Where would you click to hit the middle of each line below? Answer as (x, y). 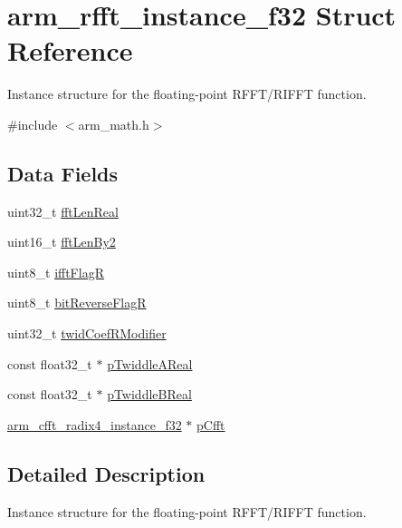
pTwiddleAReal (150, 363)
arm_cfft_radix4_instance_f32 (95, 424)
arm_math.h (114, 124)
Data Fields (63, 173)
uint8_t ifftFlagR (56, 272)
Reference (70, 50)
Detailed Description (106, 473)
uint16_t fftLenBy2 (62, 242)
